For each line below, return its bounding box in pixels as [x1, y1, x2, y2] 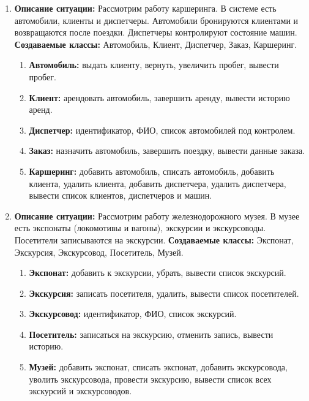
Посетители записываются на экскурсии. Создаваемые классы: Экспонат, [14, 233, 294, 246]
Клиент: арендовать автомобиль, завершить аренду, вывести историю [29, 91, 290, 104]
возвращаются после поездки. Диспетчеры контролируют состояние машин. [14, 26, 297, 39]
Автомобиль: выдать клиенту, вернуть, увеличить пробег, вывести [29, 58, 279, 71]
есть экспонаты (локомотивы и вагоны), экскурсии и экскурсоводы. [14, 221, 266, 234]
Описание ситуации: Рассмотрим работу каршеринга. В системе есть [14, 2, 277, 14]
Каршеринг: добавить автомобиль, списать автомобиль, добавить [29, 164, 275, 177]
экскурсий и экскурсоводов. [29, 384, 132, 397]
